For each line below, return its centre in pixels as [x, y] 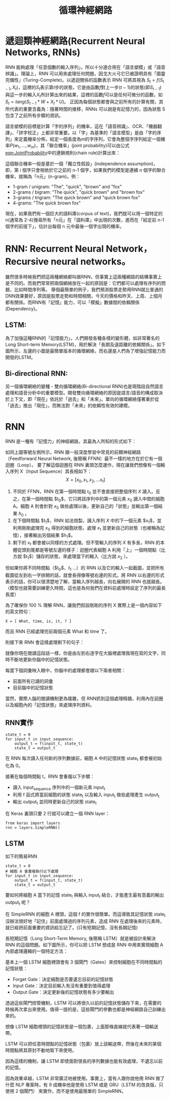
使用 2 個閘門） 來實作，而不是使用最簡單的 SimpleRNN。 [66, 1091]
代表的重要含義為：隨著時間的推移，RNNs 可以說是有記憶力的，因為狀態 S [87, 109]
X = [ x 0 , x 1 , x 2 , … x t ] [85, 480]
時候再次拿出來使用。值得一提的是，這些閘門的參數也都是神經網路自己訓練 [83, 1010]
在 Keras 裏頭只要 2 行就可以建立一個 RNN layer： [58, 814]
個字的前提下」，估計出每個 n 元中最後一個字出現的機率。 [65, 226]
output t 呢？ [18, 903]
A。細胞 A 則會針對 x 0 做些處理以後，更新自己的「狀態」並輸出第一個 [85, 507]
